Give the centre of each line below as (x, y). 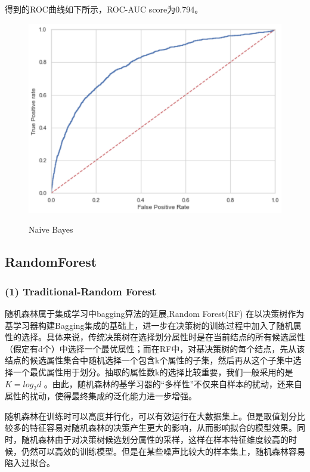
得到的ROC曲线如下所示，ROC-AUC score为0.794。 (104, 9)
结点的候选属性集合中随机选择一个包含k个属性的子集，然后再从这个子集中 (149, 360)
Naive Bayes (51, 229)
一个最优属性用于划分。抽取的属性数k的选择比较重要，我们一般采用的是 (153, 371)
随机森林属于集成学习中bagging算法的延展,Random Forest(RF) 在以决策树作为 (155, 313)
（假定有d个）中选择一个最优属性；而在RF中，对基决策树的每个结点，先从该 (155, 348)
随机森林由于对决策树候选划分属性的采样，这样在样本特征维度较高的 (155, 439)
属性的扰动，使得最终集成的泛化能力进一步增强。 (101, 396)
